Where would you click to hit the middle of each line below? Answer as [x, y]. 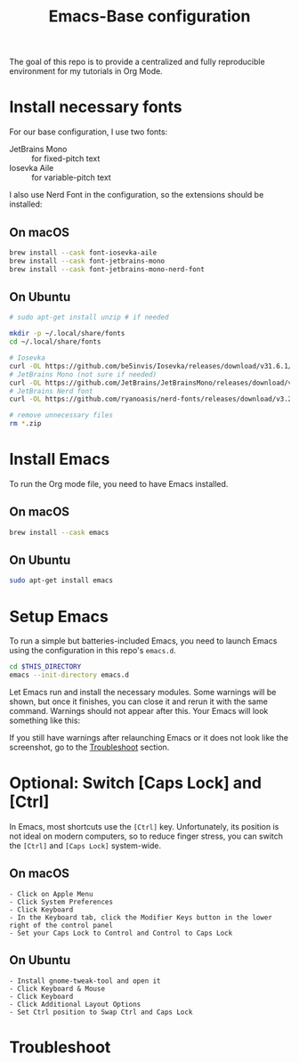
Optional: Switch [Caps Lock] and [136, 783]
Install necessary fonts [96, 107]
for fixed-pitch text [66, 158]
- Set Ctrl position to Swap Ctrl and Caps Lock [101, 1012]
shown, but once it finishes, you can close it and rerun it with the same [139, 701]
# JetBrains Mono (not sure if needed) [83, 374]
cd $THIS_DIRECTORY [45, 667]
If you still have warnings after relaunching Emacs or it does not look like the [149, 738]
